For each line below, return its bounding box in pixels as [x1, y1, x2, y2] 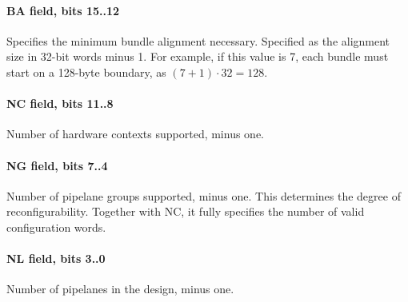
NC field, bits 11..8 [6, 95, 114, 112]
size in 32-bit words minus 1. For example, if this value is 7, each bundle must [6, 48, 389, 65]
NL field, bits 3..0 [6, 250, 106, 267]
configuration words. [6, 218, 106, 235]
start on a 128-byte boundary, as [6, 63, 166, 80]
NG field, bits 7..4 [6, 157, 108, 173]
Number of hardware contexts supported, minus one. [6, 125, 265, 142]
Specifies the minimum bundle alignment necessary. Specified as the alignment [6, 32, 390, 49]
